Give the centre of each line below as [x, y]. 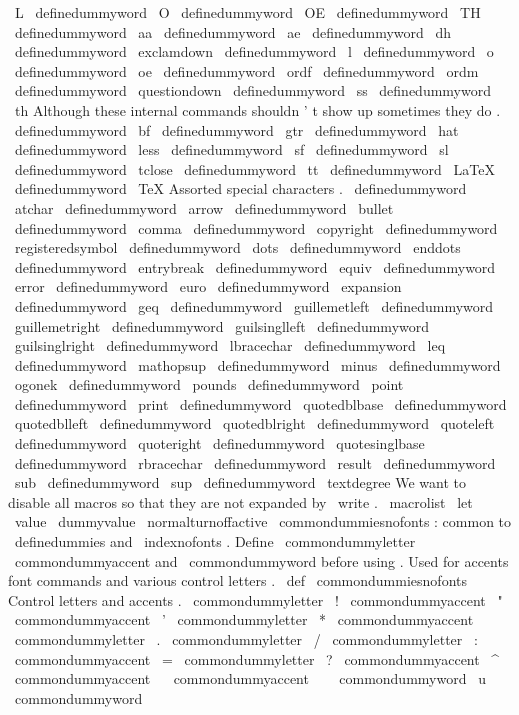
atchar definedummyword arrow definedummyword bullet [204, 207]
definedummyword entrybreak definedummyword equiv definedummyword [255, 266]
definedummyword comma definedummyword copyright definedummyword [256, 227]
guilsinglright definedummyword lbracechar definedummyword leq [230, 345]
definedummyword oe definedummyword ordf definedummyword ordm [246, 70]
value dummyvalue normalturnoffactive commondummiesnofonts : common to [263, 521]
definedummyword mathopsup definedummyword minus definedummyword [257, 364]
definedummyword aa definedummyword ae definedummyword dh [233, 31]
